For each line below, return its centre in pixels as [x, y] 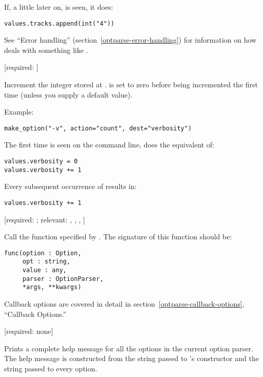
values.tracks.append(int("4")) [59, 23]
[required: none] [29, 331]
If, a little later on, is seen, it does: [59, 7]
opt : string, [46, 262]
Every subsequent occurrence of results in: [70, 186]
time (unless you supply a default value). [68, 94]
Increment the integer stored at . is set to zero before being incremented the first [131, 84]
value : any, [44, 270]
